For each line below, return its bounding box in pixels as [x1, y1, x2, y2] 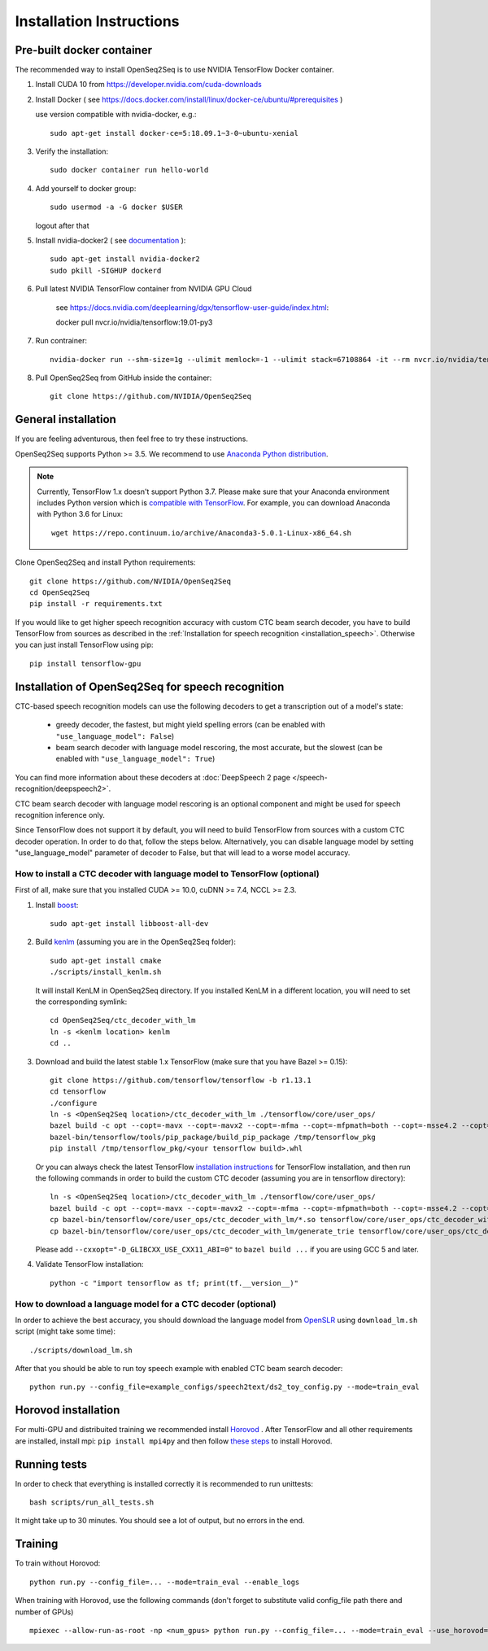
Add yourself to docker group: [35, 183, 137, 193]
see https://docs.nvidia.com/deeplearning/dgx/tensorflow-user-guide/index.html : [55, 302, 329, 312]
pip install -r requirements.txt [29, 599, 163, 609]
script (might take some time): [15, 1326, 115, 1336]
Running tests [15, 1457, 88, 1471]
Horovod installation [15, 1404, 120, 1417]
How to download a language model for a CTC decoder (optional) [15, 1298, 277, 1309]
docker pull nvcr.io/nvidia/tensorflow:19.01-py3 [55, 317, 213, 327]
